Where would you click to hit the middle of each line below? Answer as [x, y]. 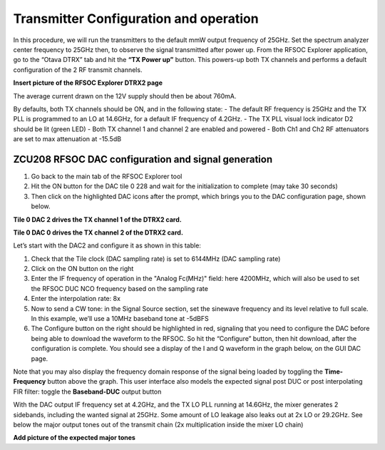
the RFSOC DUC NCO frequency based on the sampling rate [119, 288]
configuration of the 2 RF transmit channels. [78, 70]
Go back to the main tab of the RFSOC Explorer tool [107, 176]
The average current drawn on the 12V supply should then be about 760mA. [125, 96]
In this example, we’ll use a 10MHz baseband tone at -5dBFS [120, 319]
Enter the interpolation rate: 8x [76, 299]
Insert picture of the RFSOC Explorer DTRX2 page [88, 83]
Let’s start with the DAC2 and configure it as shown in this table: [107, 245]
